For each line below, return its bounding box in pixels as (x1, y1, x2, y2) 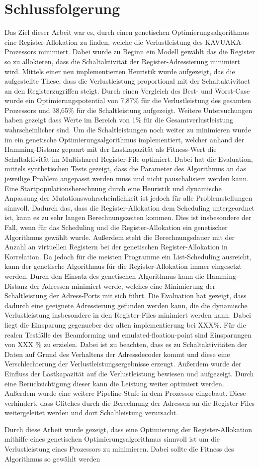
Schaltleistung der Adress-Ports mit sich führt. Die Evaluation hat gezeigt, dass (4, 290, 247, 301)
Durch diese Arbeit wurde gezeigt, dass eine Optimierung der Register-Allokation (4, 424, 252, 434)
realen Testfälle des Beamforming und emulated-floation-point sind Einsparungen (4, 329, 252, 340)
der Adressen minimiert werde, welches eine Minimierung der (30, 280, 216, 291)
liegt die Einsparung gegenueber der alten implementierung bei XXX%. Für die (4, 319, 246, 330)
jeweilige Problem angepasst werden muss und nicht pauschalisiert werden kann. (4, 173, 249, 184)
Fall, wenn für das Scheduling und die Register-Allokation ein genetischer (4, 222, 228, 232)
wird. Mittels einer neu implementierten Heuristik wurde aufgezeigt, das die (4, 66, 235, 76)
